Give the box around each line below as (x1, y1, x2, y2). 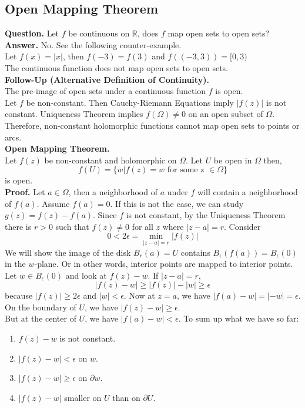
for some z (167, 166, 205, 175)
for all (132, 220, 153, 232)
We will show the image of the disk (5, 246, 131, 258)
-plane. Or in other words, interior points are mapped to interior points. (34, 257, 293, 270)
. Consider (223, 220, 261, 232)
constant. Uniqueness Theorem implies (5, 108, 143, 120)
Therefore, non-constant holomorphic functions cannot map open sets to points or (5, 119, 300, 131)
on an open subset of (188, 108, 263, 120)
